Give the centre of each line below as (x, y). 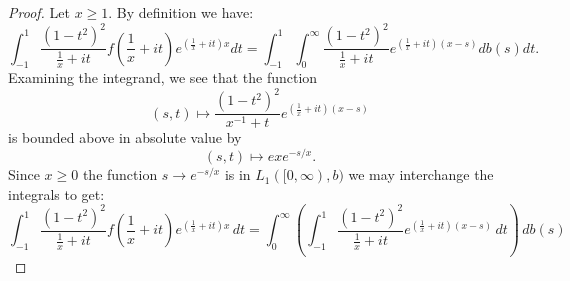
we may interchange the (421, 174)
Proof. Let (39, 12)
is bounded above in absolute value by (125, 137)
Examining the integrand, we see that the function (163, 77)
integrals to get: (56, 193)
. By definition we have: (181, 12)
